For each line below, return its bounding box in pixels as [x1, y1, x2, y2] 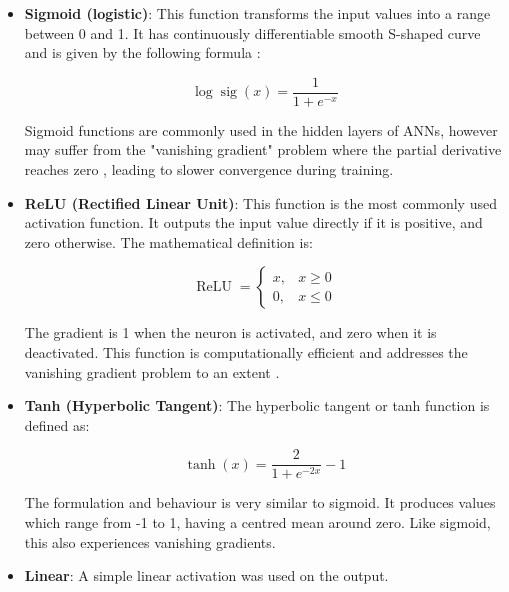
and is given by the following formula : [24, 42, 261, 63]
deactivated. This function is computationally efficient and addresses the [24, 342, 468, 362]
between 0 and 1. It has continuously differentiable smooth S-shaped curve [24, 22, 481, 43]
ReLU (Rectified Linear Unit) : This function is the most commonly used [24, 192, 497, 213]
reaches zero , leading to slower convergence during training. [24, 159, 394, 180]
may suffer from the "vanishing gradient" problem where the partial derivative [24, 139, 502, 160]
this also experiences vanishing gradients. [24, 531, 276, 552]
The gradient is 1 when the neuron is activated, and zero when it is [24, 322, 437, 343]
